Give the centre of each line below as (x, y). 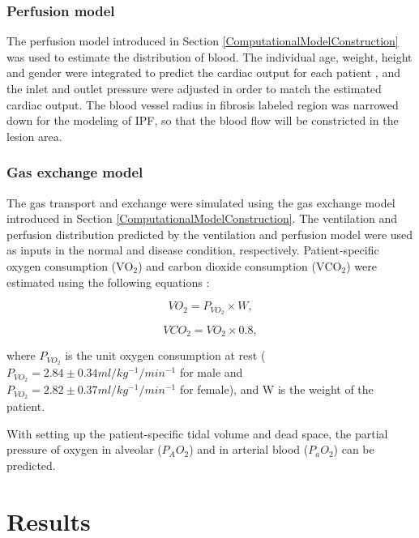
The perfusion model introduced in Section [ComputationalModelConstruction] (203, 41)
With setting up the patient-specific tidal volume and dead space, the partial (197, 433)
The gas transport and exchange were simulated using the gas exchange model (201, 202)
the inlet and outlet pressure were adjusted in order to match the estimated (194, 88)
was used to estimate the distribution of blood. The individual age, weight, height (209, 56)
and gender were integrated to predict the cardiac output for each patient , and (203, 73)
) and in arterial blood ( (249, 449)
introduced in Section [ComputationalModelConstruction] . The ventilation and (202, 218)
